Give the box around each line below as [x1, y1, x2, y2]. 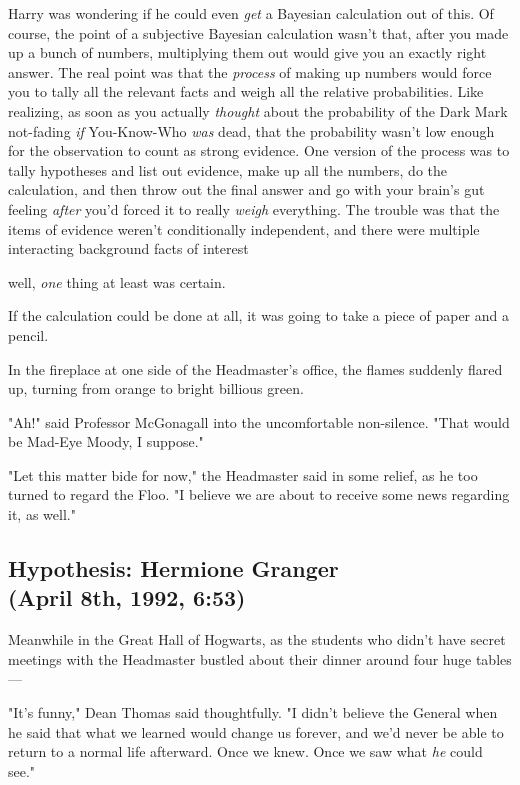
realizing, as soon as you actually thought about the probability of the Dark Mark [8, 100, 508, 121]
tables [475, 648, 512, 669]
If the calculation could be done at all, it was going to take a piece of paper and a [8, 305, 509, 326]
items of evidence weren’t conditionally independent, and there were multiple [8, 218, 480, 239]
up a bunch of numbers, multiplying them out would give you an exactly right [8, 42, 487, 63]
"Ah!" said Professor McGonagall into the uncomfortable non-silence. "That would [8, 411, 510, 432]
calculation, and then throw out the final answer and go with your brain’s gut [8, 179, 485, 200]
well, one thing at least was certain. [8, 271, 226, 292]
